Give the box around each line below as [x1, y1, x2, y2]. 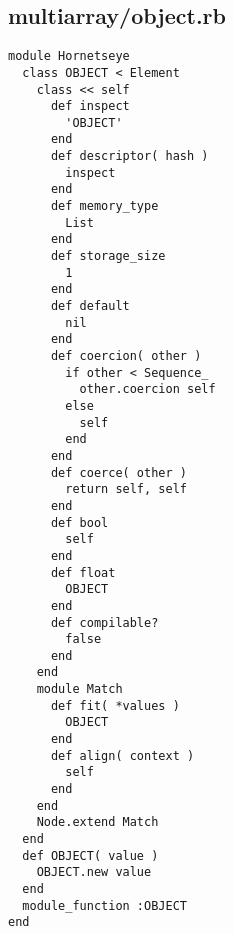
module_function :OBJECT [22, 898, 187, 913]
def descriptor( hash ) [50, 149, 209, 164]
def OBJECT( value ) [22, 848, 159, 863]
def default [50, 299, 130, 314]
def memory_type [50, 199, 159, 214]
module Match [36, 682, 123, 697]
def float [50, 565, 116, 580]
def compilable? [50, 615, 159, 630]
